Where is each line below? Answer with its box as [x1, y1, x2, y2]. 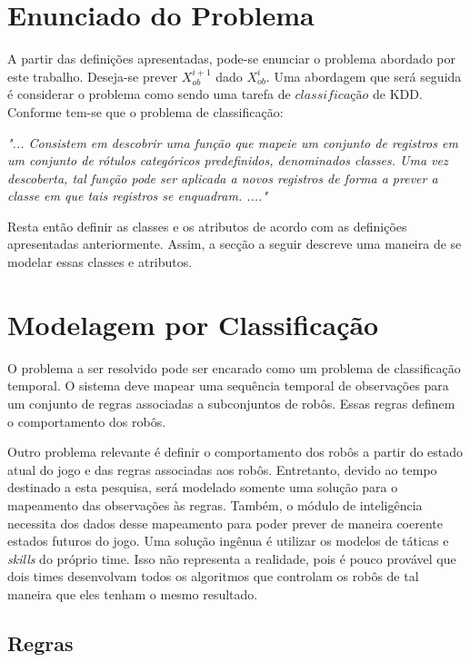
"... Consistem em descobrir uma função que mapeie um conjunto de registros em [7, 133, 458, 152]
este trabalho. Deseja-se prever [7, 66, 178, 85]
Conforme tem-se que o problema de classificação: [7, 102, 284, 121]
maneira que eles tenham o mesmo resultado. [7, 584, 258, 603]
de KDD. [372, 84, 423, 104]
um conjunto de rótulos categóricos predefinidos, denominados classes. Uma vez [7, 151, 448, 170]
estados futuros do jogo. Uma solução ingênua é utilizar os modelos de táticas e [7, 531, 449, 550]
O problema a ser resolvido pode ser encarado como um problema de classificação [7, 358, 461, 377]
